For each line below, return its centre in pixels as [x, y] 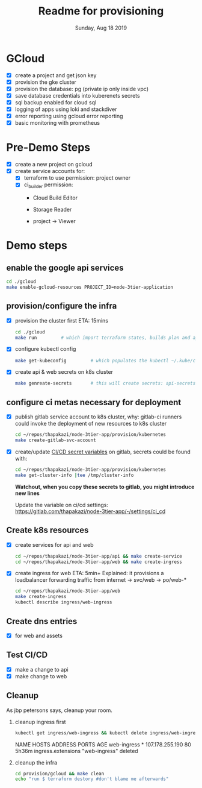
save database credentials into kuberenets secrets [77, 95]
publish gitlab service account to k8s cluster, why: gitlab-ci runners [98, 417]
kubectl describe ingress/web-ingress [63, 602]
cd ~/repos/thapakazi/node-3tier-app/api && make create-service [98, 556]
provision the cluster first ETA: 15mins [61, 320]
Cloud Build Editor [55, 198]
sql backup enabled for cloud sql [56, 102]
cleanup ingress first [40, 722]
